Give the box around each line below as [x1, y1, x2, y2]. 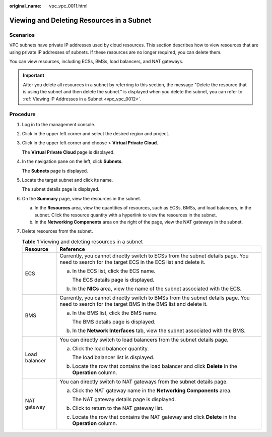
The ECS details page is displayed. [72, 277, 155, 284]
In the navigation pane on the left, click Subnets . [22, 158, 123, 165]
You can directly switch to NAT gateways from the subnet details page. [59, 378, 228, 386]
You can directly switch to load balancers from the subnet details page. [59, 336, 229, 343]
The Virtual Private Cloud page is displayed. [22, 149, 115, 155]
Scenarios [9, 31, 35, 38]
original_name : [9, 3, 42, 9]
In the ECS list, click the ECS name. [72, 267, 156, 275]
